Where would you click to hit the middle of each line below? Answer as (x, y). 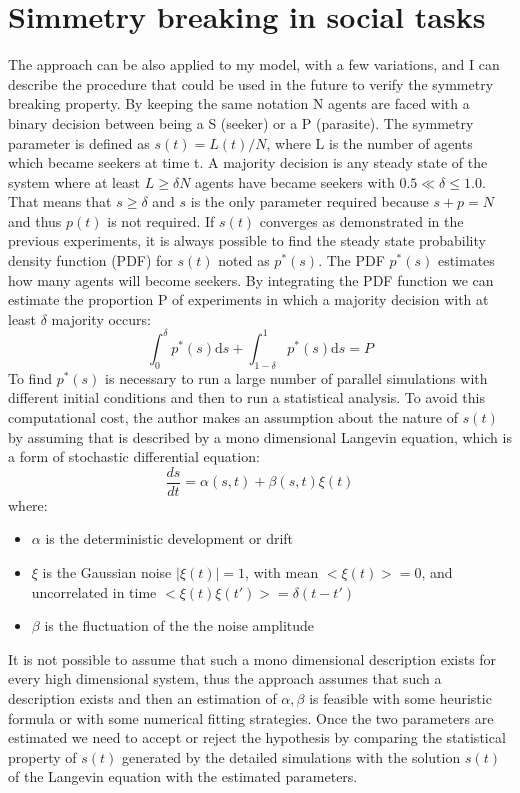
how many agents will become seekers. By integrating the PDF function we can (251, 279)
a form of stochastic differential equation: (134, 456)
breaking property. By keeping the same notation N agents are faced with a (239, 103)
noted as (244, 260)
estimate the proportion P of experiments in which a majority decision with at (248, 299)
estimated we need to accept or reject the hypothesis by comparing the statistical (257, 737)
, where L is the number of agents (369, 142)
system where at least (74, 181)
